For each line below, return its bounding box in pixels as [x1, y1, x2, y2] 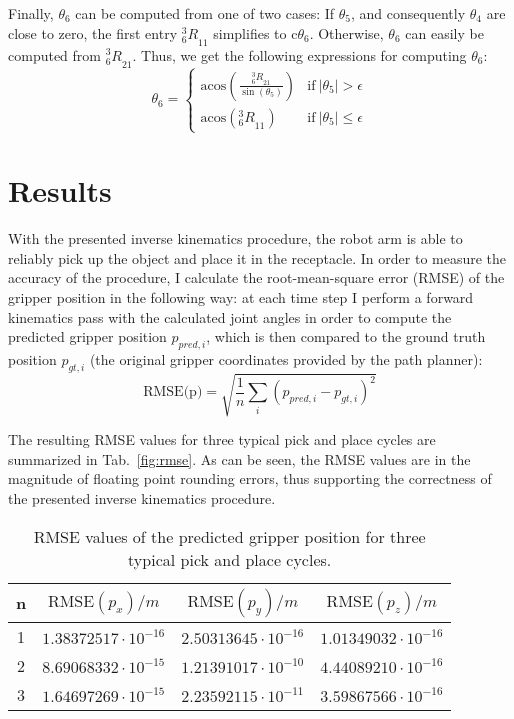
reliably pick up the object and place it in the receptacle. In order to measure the [8, 247, 507, 268]
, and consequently [351, 3, 466, 23]
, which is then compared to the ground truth [206, 326, 486, 347]
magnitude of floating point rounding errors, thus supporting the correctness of [8, 468, 492, 489]
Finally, [8, 3, 54, 23]
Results [8, 170, 112, 211]
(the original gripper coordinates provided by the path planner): [89, 348, 483, 369]
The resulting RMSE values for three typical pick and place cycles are [8, 429, 436, 450]
